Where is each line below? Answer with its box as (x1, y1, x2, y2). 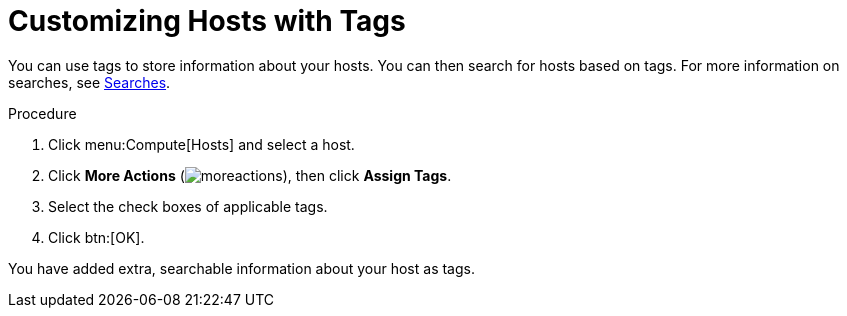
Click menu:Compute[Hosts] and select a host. (48, 135, 355, 153)
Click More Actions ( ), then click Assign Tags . (48, 166, 452, 184)
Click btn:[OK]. (48, 228, 145, 246)
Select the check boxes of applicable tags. (48, 197, 328, 215)
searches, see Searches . (8, 73, 171, 91)
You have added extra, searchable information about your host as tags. (8, 259, 475, 277)
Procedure (8, 104, 77, 122)
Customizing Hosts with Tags (8, 4, 406, 38)
